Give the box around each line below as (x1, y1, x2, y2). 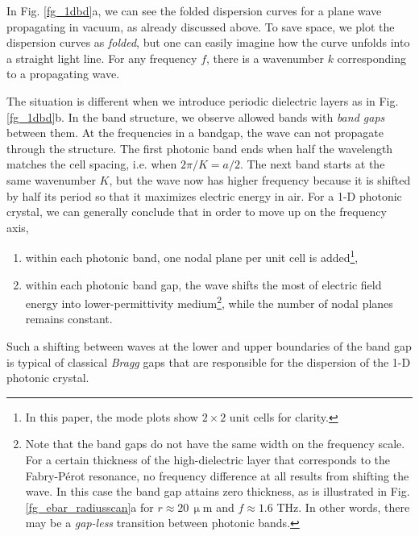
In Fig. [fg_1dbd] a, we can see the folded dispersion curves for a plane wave (6, 2, 382, 19)
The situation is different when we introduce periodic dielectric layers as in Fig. (6, 92, 399, 109)
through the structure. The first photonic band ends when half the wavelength (6, 139, 393, 156)
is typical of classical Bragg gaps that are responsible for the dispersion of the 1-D (6, 353, 411, 370)
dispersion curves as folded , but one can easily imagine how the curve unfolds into (6, 34, 410, 51)
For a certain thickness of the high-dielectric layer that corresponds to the (25, 451, 391, 467)
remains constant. (25, 310, 113, 327)
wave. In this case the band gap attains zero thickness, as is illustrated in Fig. (25, 483, 410, 500)
